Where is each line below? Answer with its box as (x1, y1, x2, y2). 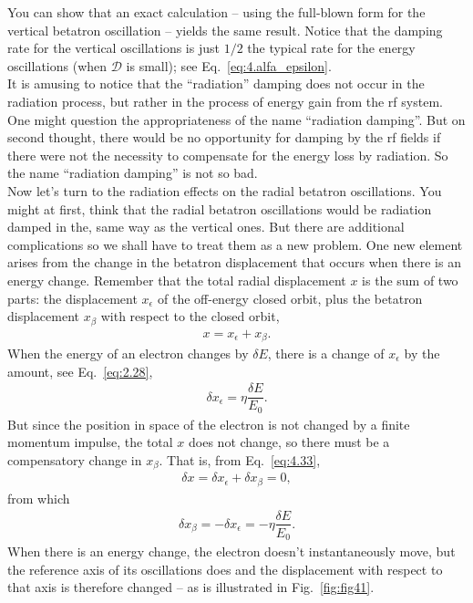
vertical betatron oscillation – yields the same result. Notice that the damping (7, 20, 443, 39)
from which (7, 488, 70, 507)
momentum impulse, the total (7, 432, 173, 452)
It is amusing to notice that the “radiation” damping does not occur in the (7, 74, 425, 93)
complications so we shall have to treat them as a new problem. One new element (7, 234, 463, 254)
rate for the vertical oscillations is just (7, 38, 220, 57)
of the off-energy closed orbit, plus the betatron (158, 288, 423, 307)
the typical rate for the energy (247, 38, 416, 57)
